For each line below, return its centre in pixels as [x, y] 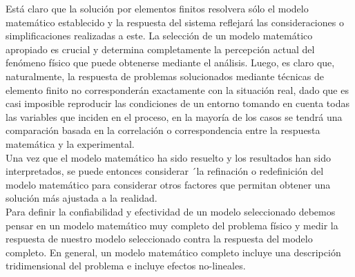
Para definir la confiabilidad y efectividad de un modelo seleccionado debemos [171, 211]
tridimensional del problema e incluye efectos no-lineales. [126, 266]
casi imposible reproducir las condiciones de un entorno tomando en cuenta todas [177, 103]
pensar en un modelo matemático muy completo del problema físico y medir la [172, 225]
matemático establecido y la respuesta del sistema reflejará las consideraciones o [175, 22]
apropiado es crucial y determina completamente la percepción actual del [160, 49]
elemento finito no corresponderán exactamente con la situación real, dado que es [177, 89]
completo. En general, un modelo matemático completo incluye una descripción [173, 252]
